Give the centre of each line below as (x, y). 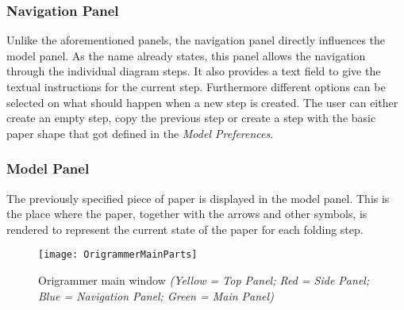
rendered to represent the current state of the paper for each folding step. (185, 229)
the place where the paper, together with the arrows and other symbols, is (187, 214)
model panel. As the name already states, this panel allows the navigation (186, 55)
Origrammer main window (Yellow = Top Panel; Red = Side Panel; (204, 280)
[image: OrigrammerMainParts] (118, 255)
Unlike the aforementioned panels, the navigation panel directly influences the (196, 40)
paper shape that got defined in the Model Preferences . (140, 133)
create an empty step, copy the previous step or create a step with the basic (191, 118)
